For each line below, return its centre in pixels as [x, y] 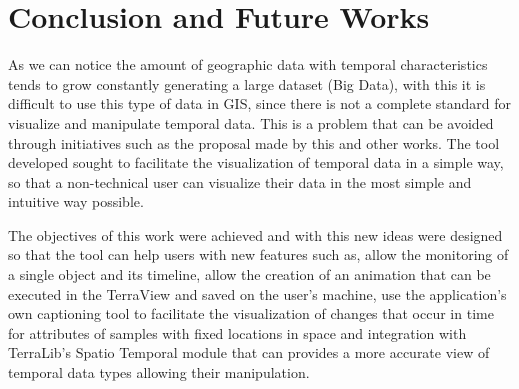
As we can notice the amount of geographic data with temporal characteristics [248, 64]
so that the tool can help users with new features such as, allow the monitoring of [258, 254]
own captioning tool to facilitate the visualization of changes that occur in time [251, 313]
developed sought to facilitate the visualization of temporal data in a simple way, [256, 162]
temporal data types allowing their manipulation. [159, 372]
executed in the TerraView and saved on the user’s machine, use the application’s [257, 293]
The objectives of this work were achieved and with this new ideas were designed [255, 234]
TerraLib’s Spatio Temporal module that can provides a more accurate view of [249, 352]
